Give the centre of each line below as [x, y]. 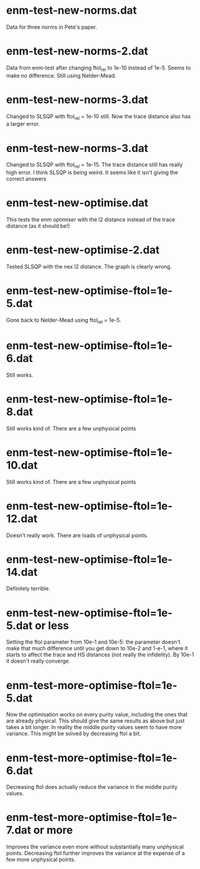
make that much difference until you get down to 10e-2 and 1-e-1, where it [97, 648]
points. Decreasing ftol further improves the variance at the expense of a [96, 853]
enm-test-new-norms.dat [72, 10]
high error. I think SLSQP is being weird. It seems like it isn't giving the [92, 173]
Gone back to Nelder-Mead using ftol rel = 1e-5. [64, 321]
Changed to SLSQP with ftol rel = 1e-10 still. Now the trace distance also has [99, 117]
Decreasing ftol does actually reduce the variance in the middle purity [92, 787]
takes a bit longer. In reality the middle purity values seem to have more [94, 727]
